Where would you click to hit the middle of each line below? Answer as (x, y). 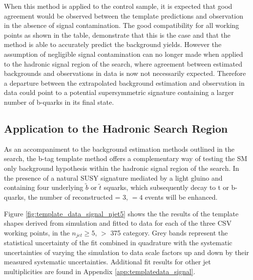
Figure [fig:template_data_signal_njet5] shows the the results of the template (121, 213)
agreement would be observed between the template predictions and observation (124, 15)
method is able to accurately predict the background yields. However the (113, 44)
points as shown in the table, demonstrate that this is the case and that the (117, 35)
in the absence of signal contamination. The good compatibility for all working (122, 25)
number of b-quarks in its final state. (59, 102)
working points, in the (37, 232)
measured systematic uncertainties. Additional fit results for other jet (107, 262)
